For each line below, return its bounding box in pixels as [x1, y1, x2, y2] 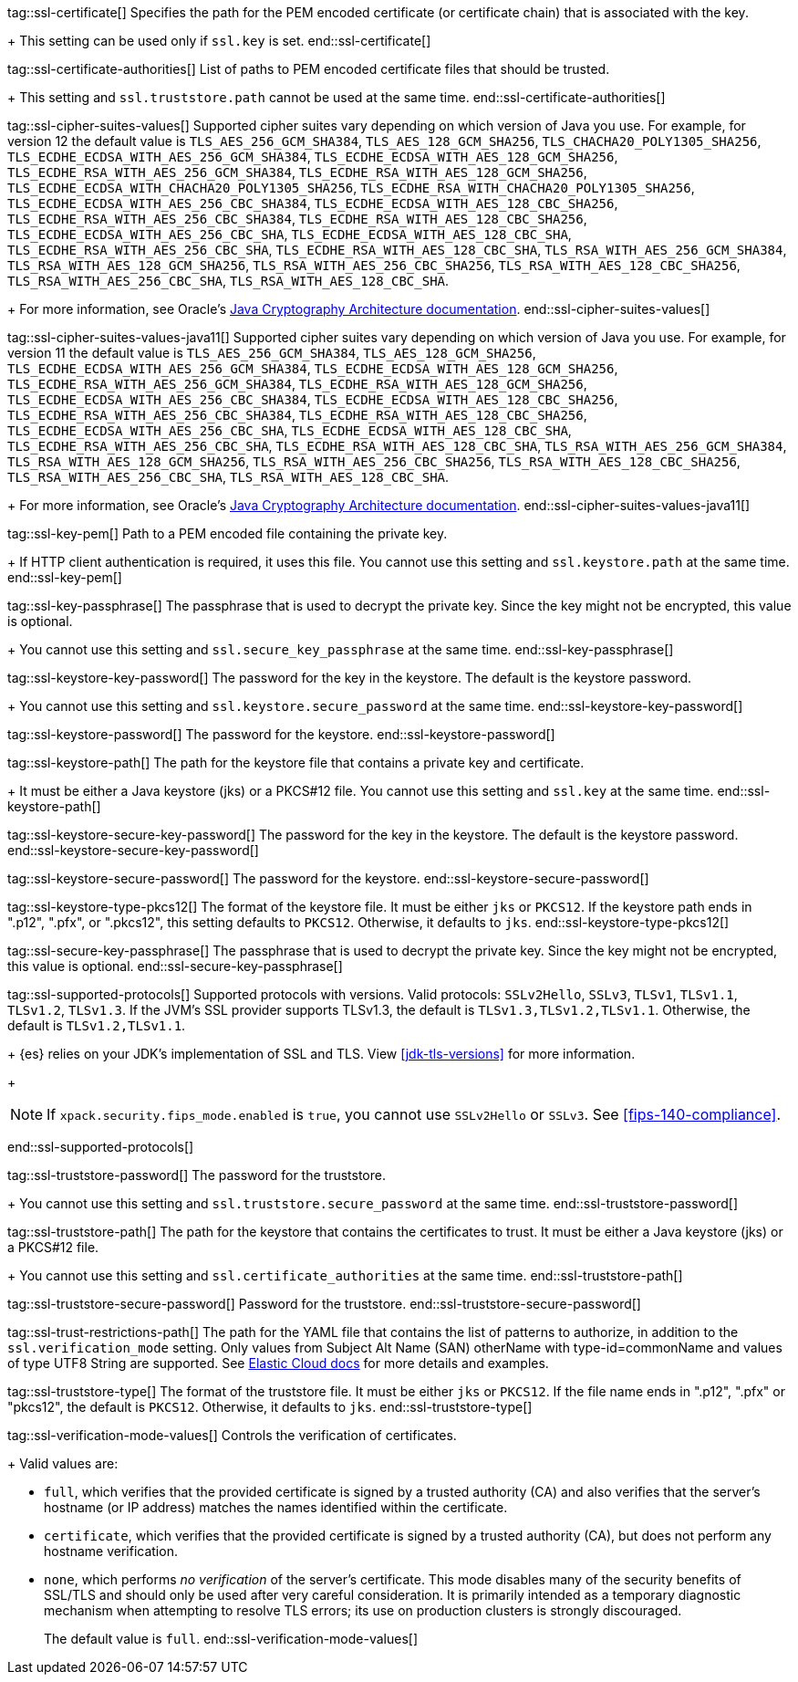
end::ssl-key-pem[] [7, 569, 122, 585]
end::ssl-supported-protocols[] [7, 1139, 194, 1154]
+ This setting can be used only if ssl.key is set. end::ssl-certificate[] [7, 33, 431, 48]
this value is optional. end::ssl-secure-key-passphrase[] [7, 958, 343, 974]
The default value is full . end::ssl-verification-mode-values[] [44, 1631, 419, 1646]
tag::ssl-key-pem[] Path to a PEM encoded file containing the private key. [7, 526, 448, 541]
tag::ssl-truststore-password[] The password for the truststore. [7, 1167, 386, 1183]
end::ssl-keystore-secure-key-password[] [7, 842, 259, 858]
